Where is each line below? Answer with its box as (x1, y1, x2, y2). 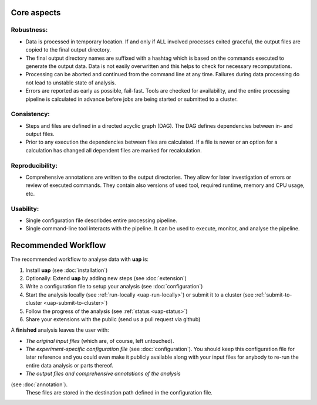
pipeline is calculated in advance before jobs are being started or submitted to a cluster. (25, 96, 238, 103)
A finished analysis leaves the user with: (11, 326, 109, 333)
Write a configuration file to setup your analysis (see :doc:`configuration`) (25, 283, 203, 290)
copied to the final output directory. (25, 46, 112, 53)
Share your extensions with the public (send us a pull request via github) (25, 315, 201, 322)
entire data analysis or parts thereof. (25, 362, 114, 369)
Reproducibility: (11, 161, 58, 169)
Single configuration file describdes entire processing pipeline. (25, 217, 177, 224)
